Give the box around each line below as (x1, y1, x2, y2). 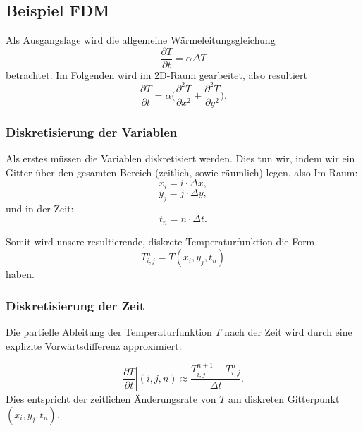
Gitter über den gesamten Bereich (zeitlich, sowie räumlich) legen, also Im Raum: (6, 164, 358, 179)
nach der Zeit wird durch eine (224, 324, 352, 339)
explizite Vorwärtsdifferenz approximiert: (6, 338, 182, 353)
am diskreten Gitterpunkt (228, 391, 340, 406)
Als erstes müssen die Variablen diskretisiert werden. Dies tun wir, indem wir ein (6, 151, 355, 166)
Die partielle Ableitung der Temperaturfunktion (6, 324, 212, 339)
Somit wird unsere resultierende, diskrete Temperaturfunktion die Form (6, 233, 315, 248)
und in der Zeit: (6, 200, 74, 215)
